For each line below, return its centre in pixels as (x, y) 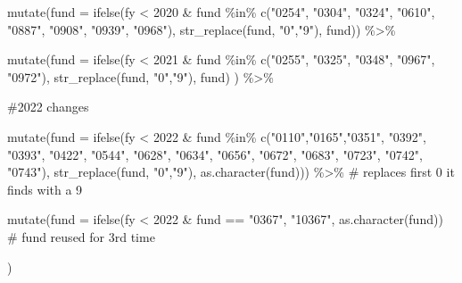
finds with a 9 (45, 189)
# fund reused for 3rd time (81, 236)
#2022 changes (48, 107)
